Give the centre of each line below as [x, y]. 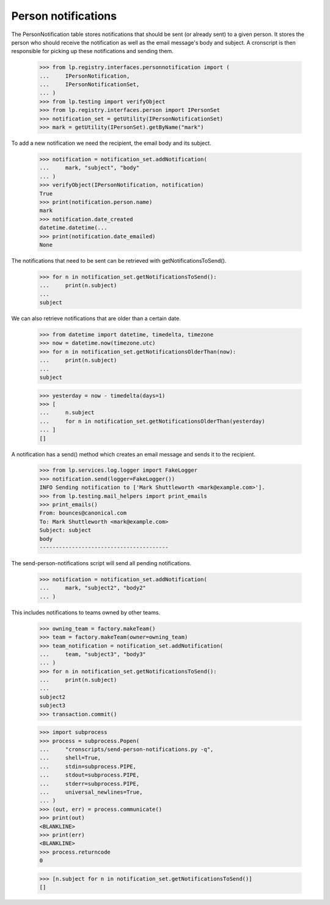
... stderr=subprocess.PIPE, [90, 783]
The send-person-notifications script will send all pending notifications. [101, 563]
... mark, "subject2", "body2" [93, 588]
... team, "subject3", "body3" [93, 654]
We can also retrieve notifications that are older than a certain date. [96, 318]
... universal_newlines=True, [91, 792]
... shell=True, [70, 758]
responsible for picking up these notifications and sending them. [92, 51]
